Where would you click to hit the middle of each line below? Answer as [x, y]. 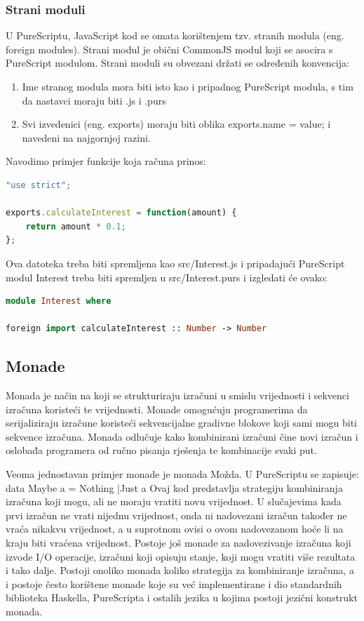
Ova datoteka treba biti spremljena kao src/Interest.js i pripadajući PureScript [175, 263]
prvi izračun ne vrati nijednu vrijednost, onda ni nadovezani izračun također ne [176, 515]
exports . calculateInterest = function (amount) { [121, 213]
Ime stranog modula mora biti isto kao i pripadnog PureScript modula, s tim [188, 86]
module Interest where [59, 301]
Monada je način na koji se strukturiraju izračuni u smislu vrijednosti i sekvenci [177, 395]
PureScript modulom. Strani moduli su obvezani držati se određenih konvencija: [177, 63]
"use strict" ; [39, 185]
